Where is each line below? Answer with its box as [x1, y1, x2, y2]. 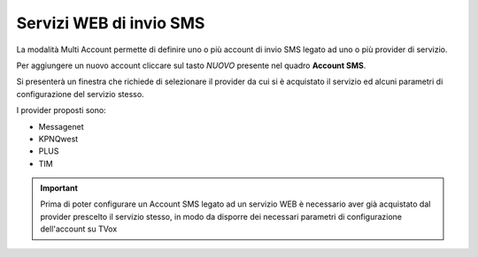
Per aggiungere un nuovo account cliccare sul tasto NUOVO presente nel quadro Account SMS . [16, 60, 366, 71]
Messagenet [38, 121, 84, 132]
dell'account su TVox [40, 223, 118, 234]
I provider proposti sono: [16, 105, 106, 116]
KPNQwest [38, 133, 79, 144]
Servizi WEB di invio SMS [16, 13, 205, 33]
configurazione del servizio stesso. [16, 88, 145, 99]
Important [40, 183, 79, 193]
